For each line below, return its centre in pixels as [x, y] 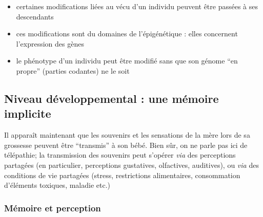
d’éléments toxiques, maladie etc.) [57, 185]
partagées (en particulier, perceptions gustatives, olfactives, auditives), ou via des [131, 165]
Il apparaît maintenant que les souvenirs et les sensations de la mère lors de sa [127, 135]
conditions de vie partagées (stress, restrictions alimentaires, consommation [122, 175]
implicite [28, 113]
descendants [35, 16]
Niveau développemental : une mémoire [112, 98]
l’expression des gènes [50, 43]
